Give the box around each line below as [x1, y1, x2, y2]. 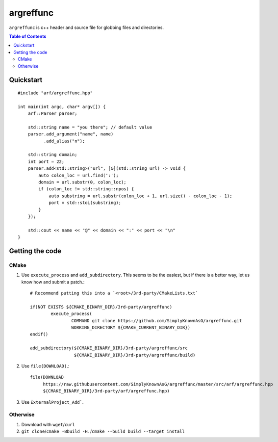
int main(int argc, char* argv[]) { [18, 104, 106, 109]
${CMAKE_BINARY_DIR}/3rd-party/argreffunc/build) [74, 352, 196, 358]
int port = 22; [27, 158, 65, 164]
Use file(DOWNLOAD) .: [21, 363, 70, 369]
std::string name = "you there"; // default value [27, 124, 152, 130]
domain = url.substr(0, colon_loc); [38, 179, 127, 185]
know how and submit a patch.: [21, 279, 85, 285]
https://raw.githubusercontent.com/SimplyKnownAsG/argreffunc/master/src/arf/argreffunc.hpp [43, 381, 273, 387]
